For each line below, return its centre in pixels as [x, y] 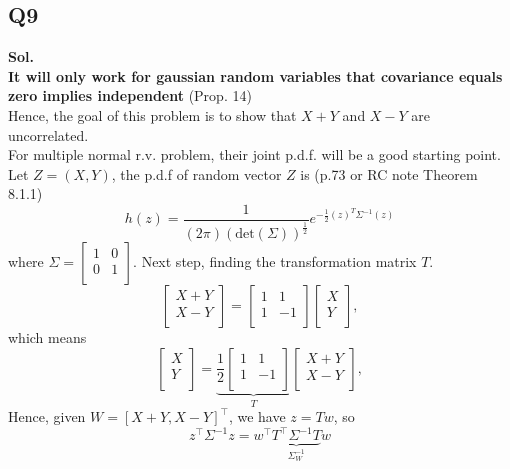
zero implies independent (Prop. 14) [130, 95]
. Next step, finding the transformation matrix [275, 261]
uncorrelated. [48, 134]
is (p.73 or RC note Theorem [389, 173]
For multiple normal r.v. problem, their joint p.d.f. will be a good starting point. [254, 154]
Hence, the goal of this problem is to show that [152, 114]
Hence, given [47, 416]
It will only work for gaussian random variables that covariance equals [255, 75]
